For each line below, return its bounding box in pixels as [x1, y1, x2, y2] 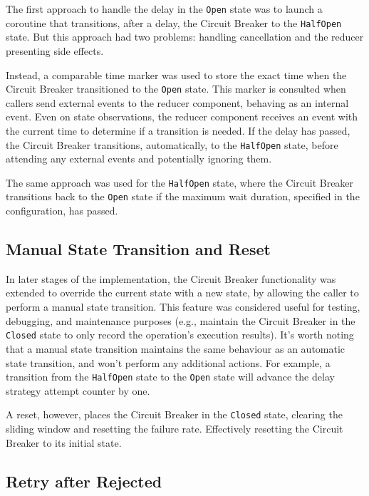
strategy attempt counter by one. [6, 383, 150, 398]
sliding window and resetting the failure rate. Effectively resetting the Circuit [6, 421, 343, 436]
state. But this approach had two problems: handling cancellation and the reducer [6, 29, 364, 44]
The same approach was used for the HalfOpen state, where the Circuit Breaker [6, 175, 354, 190]
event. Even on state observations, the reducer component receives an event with [6, 109, 358, 124]
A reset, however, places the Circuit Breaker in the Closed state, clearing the [6, 407, 343, 422]
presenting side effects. [6, 43, 104, 58]
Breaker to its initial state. [6, 435, 122, 450]
